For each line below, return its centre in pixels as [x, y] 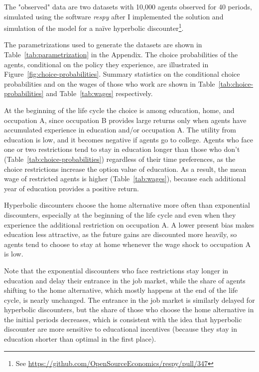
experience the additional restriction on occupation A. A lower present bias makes [129, 224]
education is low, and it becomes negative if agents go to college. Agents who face [129, 139]
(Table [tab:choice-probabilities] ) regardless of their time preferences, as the [120, 159]
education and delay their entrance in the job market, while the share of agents [125, 280]
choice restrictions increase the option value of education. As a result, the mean [125, 169]
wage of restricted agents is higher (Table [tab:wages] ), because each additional [125, 179]
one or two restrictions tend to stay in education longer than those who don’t [122, 149]
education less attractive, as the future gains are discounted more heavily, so [121, 234]
